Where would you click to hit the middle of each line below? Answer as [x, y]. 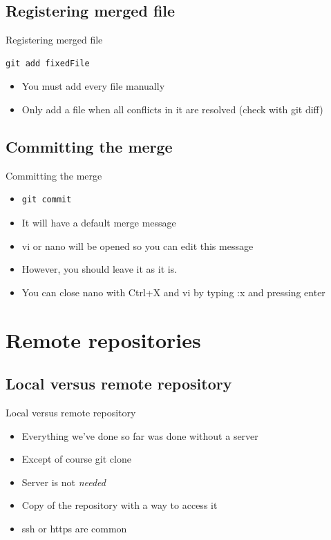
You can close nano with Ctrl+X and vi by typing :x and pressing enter [173, 292]
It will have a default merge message [99, 222]
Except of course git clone [76, 459]
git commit [47, 200]
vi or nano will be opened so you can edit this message [138, 245]
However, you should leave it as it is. [100, 269]
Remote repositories [103, 339]
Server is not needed [64, 482]
